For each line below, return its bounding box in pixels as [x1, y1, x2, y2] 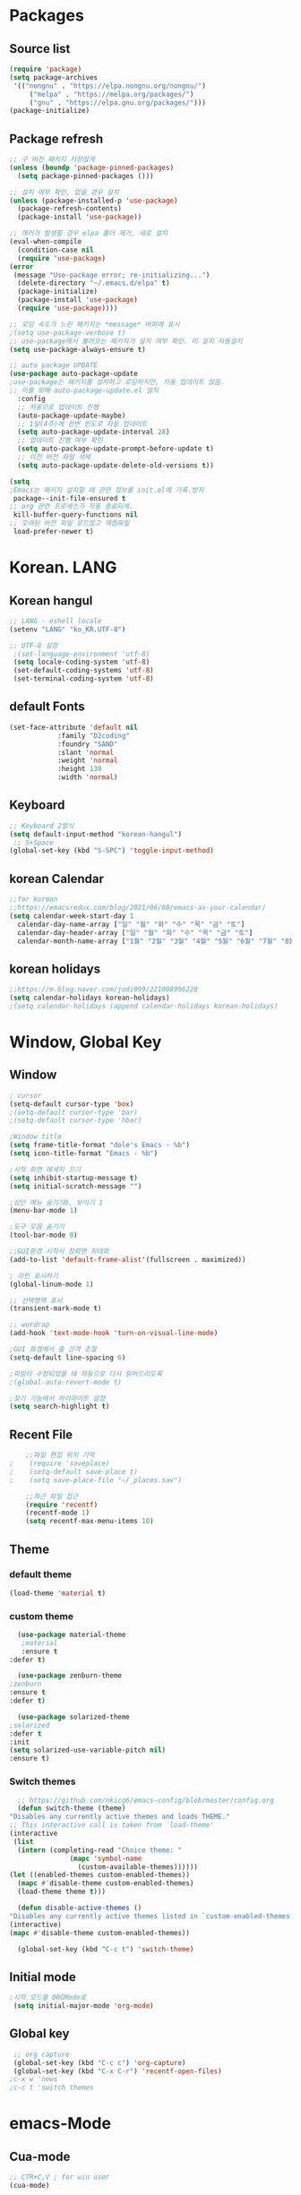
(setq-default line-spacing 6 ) [9, 1353, 126, 1362]
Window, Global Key [9, 1032, 162, 1052]
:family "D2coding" [56, 731, 130, 740]
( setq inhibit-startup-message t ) [9, 1173, 139, 1182]
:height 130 [56, 765, 102, 774]
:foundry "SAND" [56, 740, 118, 749]
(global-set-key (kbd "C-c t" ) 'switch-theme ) [17, 1944, 194, 1953]
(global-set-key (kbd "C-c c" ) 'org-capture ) [13, 2058, 186, 2067]
